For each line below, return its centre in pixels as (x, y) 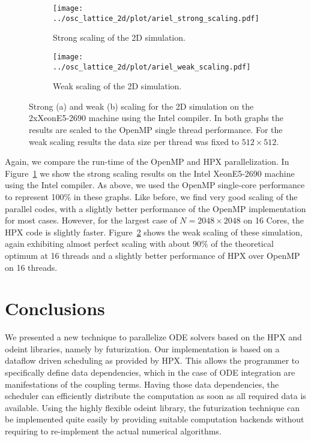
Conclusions (55, 308)
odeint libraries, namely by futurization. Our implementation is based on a (142, 348)
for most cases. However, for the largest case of (91, 220)
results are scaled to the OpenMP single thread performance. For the (156, 129)
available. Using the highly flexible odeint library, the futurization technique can (152, 407)
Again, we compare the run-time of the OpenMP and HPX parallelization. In (147, 161)
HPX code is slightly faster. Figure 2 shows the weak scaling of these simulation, (154, 232)
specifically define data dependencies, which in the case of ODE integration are (150, 372)
